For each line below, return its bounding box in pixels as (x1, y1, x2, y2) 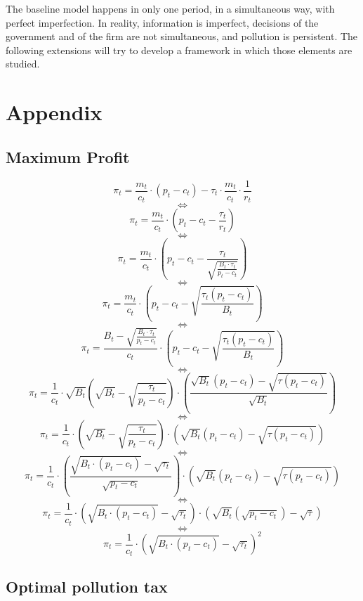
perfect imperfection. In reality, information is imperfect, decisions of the (6, 15, 319, 30)
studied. (6, 56, 40, 71)
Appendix (6, 98, 103, 127)
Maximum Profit (6, 146, 130, 167)
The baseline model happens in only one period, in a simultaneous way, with (6, 1, 335, 15)
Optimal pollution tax (6, 576, 168, 597)
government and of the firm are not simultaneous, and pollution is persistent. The (6, 29, 358, 44)
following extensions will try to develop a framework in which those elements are (6, 42, 352, 57)
